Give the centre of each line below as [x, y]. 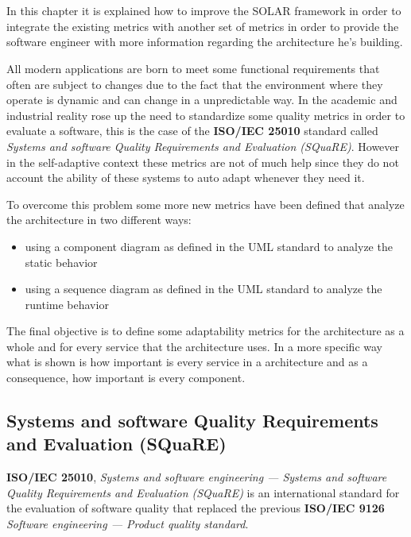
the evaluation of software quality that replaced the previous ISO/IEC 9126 [196, 508]
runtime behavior [67, 304]
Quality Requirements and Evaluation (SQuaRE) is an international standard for [203, 492]
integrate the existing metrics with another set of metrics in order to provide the [203, 26]
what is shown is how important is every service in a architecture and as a [187, 362]
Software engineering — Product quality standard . [128, 524]
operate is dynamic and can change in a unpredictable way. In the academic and [202, 100]
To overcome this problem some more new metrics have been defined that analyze [205, 204]
